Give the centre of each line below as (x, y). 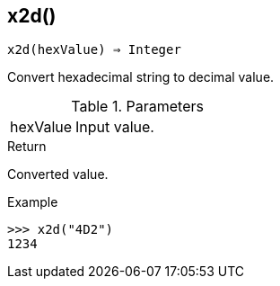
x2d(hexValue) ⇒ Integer (94, 50)
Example (33, 202)
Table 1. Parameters (137, 107)
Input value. (115, 127)
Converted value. (58, 174)
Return (27, 147)
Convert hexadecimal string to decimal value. (141, 77)
